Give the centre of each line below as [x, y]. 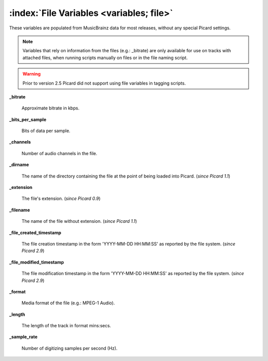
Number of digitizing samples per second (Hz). [69, 348]
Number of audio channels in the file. [60, 153]
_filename [20, 210]
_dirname [19, 165]
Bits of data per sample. [46, 131]
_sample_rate [23, 337]
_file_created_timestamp [35, 232]
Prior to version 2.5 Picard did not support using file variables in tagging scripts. [104, 83]
